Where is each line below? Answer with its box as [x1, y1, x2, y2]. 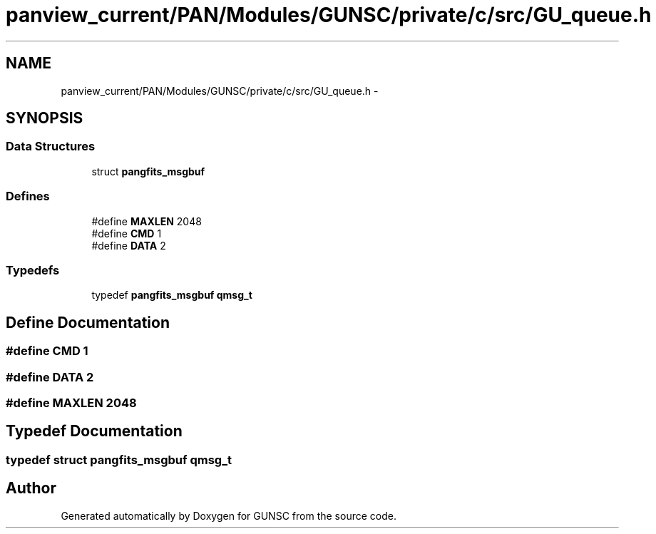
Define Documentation [6, 313, 170, 332]
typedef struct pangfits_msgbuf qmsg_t [6, 452, 232, 467]
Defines [6, 189, 50, 204]
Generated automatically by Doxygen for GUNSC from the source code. [61, 509, 396, 522]
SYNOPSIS [6, 109, 83, 128]
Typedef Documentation [6, 422, 183, 441]
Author [6, 479, 56, 498]
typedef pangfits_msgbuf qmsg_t [91, 289, 252, 302]
